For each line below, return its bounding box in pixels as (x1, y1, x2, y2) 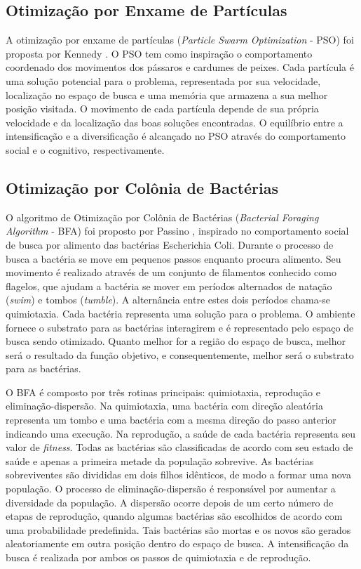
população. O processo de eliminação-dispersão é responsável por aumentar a (6, 481, 336, 496)
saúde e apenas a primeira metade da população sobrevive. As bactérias (6, 453, 314, 468)
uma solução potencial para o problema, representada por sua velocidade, (6, 73, 321, 88)
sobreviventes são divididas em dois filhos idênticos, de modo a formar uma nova (6, 467, 351, 482)
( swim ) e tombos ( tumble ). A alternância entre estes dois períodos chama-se (6, 292, 331, 307)
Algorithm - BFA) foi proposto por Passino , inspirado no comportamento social (6, 223, 349, 238)
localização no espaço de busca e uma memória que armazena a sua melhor (6, 87, 328, 102)
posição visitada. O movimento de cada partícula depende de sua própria (6, 101, 319, 116)
